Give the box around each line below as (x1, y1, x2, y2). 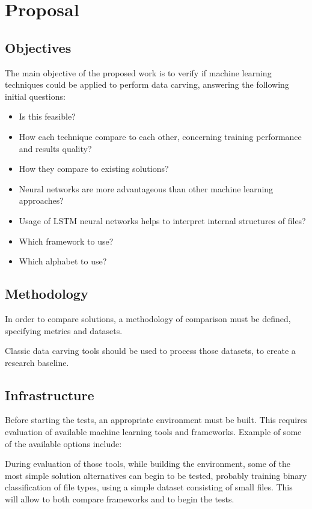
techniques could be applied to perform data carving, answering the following (5, 78, 289, 91)
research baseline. (5, 356, 69, 368)
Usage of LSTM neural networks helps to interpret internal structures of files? (19, 214, 306, 227)
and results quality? (19, 142, 92, 154)
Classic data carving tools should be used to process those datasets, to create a (5, 344, 296, 357)
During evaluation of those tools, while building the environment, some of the (5, 457, 290, 470)
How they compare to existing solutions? (19, 162, 169, 175)
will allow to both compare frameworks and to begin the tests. (5, 493, 234, 505)
